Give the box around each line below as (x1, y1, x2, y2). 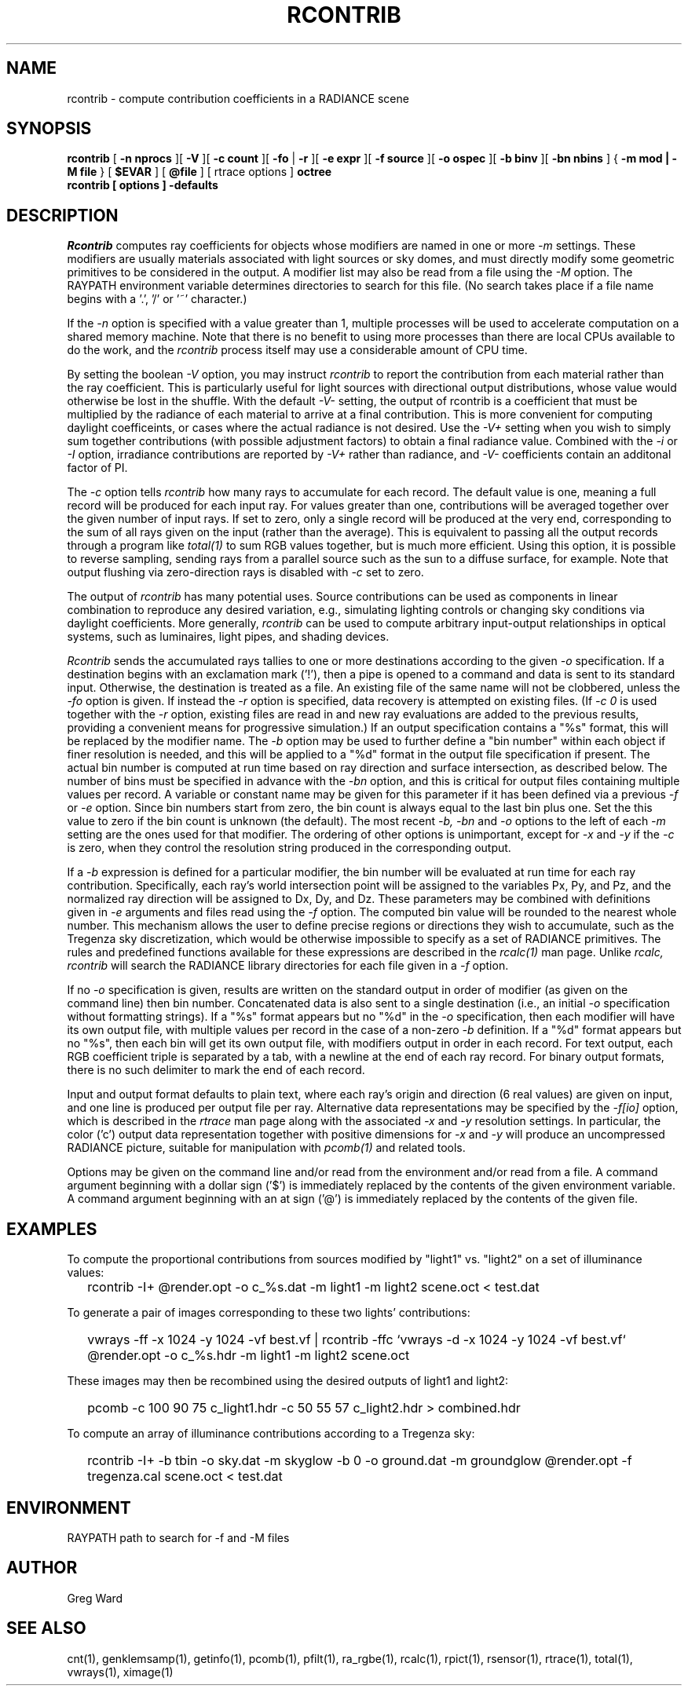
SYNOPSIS (6, 119, 92, 139)
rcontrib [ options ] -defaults (67, 178, 218, 192)
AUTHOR (6, 1558, 78, 1578)
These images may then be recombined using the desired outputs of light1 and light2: (67, 1374, 509, 1388)
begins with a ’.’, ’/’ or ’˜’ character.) (67, 292, 247, 306)
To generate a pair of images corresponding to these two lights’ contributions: (67, 1306, 470, 1320)
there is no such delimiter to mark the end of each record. (67, 1063, 365, 1077)
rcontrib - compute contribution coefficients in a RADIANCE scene (67, 91, 409, 105)
